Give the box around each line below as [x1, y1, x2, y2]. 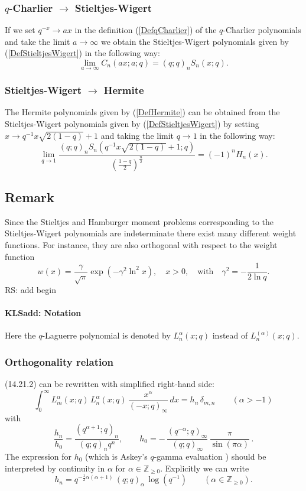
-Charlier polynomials [223, 24, 301, 36]
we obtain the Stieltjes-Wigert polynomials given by [100, 35, 289, 47]
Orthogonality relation [5, 354, 114, 369]
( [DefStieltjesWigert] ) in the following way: [5, 47, 160, 59]
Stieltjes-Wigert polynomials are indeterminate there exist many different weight [5, 227, 297, 239]
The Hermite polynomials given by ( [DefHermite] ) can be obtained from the [5, 106, 280, 118]
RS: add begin [5, 284, 56, 296]
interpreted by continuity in [5, 461, 105, 474]
